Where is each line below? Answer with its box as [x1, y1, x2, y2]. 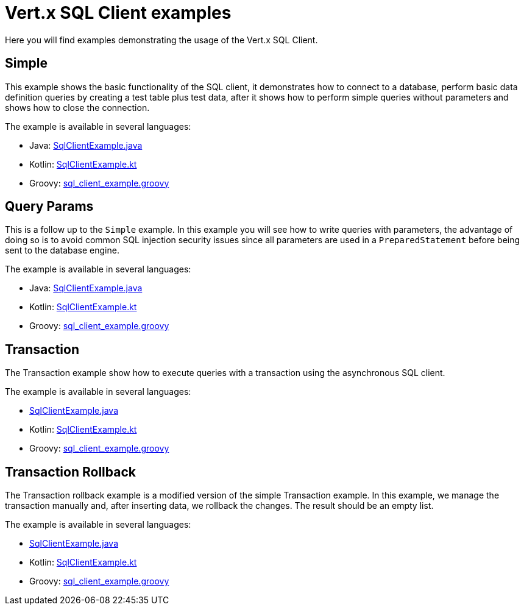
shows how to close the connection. [5, 102, 150, 113]
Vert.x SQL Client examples [5, 2, 232, 23]
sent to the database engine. [5, 245, 119, 256]
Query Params [5, 199, 94, 215]
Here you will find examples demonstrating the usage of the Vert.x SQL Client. [5, 34, 318, 45]
